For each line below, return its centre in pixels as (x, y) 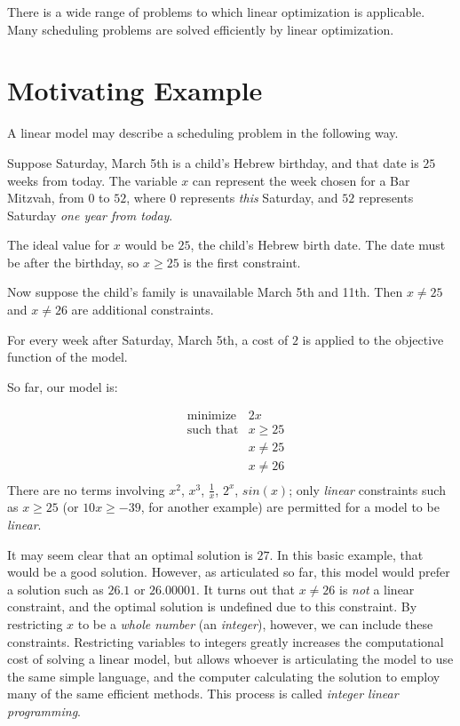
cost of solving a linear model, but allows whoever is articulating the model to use (230, 659)
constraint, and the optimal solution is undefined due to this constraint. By (212, 606)
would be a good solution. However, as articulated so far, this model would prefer (229, 572)
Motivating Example (135, 90)
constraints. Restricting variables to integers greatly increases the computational (226, 641)
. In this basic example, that (346, 554)
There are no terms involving (86, 489)
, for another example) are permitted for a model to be (290, 507)
